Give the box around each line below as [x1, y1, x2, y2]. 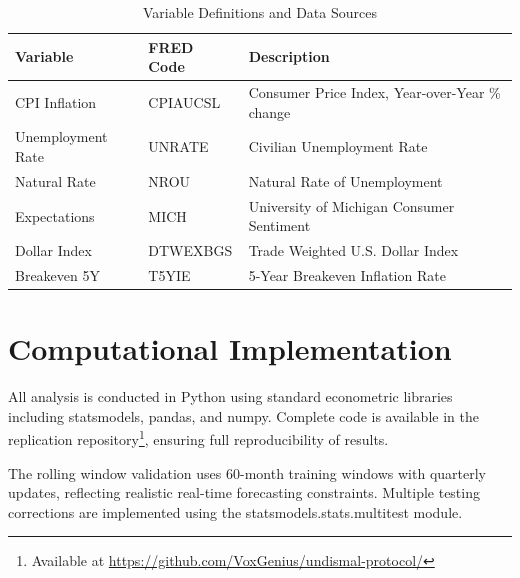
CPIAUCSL [148, 91, 221, 112]
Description [248, 46, 330, 67]
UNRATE [148, 136, 209, 157]
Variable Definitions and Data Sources [143, 2, 377, 22]
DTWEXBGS [148, 240, 233, 261]
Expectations [15, 205, 95, 226]
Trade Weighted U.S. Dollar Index [248, 240, 459, 261]
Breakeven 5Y [15, 265, 100, 286]
